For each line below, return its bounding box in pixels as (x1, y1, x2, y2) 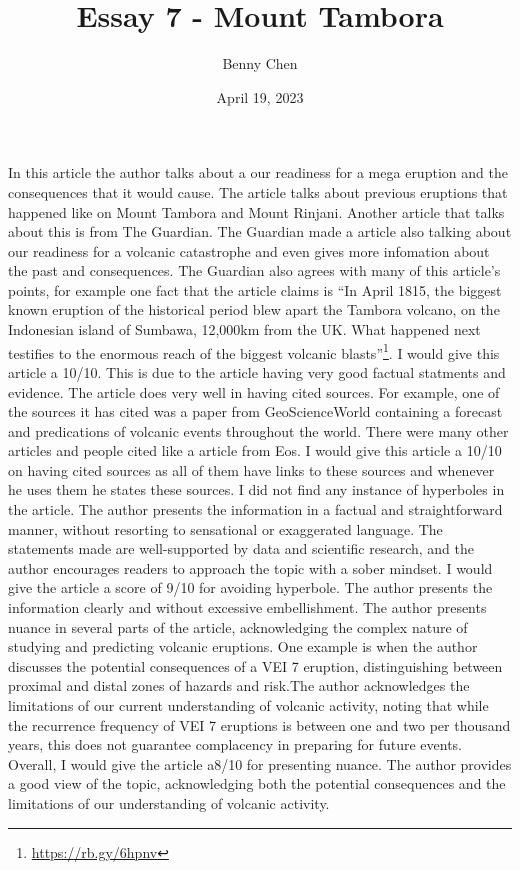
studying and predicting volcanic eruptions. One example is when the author (8, 636, 478, 657)
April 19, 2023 (216, 86, 304, 107)
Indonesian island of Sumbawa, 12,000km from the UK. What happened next (8, 319, 481, 340)
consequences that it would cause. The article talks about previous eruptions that (8, 181, 508, 202)
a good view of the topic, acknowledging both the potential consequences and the (8, 773, 506, 794)
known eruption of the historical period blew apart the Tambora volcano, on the (8, 299, 500, 320)
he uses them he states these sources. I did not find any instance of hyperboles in (8, 479, 505, 500)
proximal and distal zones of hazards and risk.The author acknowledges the (8, 675, 470, 696)
